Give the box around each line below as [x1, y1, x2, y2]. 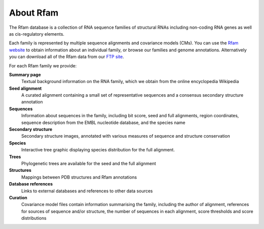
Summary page [9, 71, 41, 78]
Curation [9, 194, 27, 200]
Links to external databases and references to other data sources [21, 188, 153, 194]
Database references [9, 181, 53, 187]
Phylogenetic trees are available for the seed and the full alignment [21, 160, 156, 166]
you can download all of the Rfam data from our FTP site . [9, 54, 124, 60]
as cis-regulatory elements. [9, 31, 65, 37]
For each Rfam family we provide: [9, 62, 77, 68]
